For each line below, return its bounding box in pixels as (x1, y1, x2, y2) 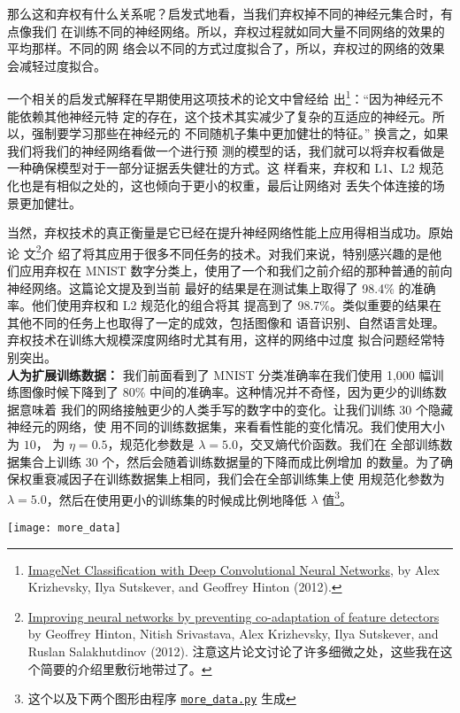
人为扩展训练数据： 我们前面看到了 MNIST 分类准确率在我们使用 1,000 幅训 (7, 365, 444, 384)
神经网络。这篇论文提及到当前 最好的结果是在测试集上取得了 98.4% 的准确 (7, 278, 436, 297)
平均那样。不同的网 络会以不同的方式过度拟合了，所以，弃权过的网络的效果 (7, 39, 445, 58)
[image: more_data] (7, 522, 121, 534)
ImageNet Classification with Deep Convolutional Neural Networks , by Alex (27, 560, 441, 578)
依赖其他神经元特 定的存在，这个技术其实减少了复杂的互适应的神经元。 (19, 106, 433, 125)
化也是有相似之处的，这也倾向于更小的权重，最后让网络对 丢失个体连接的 (7, 176, 433, 194)
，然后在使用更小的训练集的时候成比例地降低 (46, 490, 307, 508)
